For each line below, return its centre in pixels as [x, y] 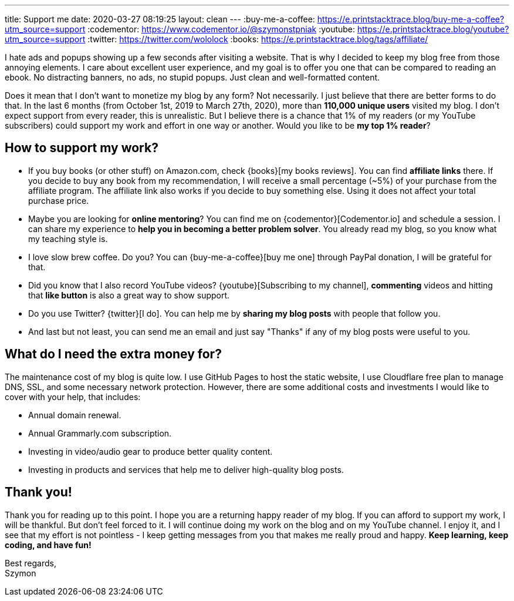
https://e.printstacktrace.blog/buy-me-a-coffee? [411, 19]
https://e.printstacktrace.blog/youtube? [433, 29]
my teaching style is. [68, 239]
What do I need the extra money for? [113, 354]
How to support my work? [82, 148]
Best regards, [31, 563]
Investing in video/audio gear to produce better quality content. [151, 451]
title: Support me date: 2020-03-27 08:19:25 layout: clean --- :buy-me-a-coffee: [160, 19]
